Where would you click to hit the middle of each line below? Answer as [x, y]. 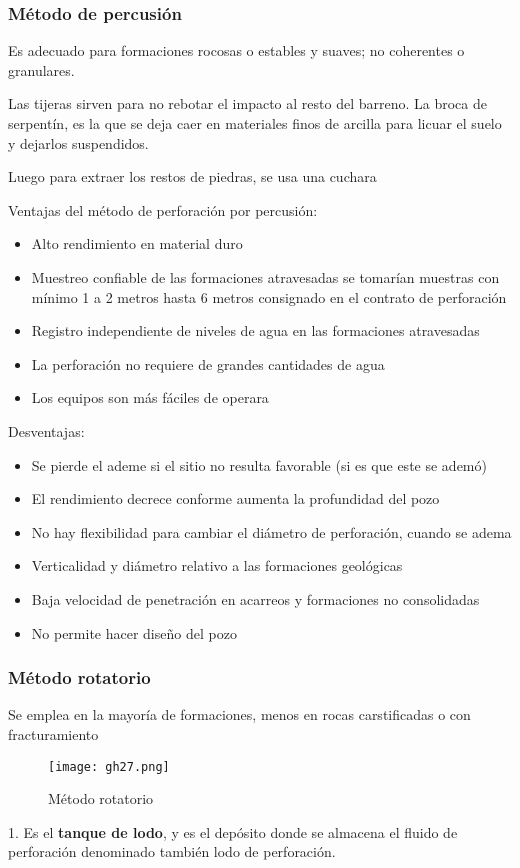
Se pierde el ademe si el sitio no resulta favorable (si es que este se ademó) [259, 464]
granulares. [41, 69]
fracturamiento [53, 733]
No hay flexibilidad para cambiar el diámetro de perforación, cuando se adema [271, 531]
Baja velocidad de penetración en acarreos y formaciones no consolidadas [255, 598]
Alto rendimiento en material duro [137, 243]
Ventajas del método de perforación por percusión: [163, 209]
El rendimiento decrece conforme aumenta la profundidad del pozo [235, 498]
